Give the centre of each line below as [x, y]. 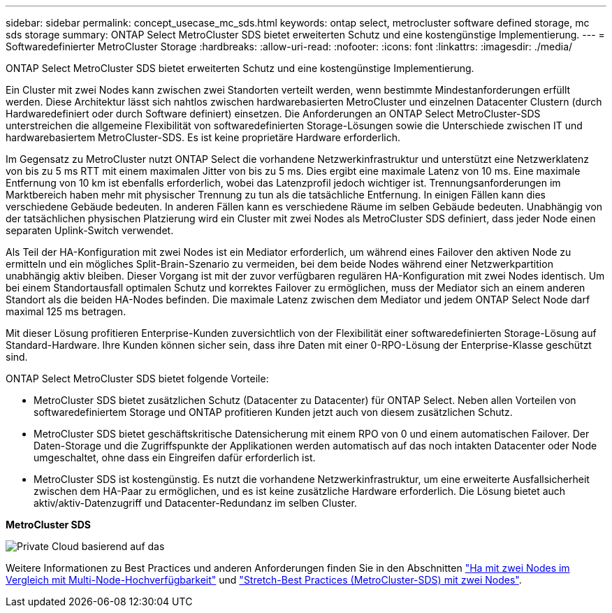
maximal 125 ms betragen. [66, 311]
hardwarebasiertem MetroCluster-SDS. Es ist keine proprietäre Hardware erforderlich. [203, 137]
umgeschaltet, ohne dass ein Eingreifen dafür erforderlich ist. [175, 457]
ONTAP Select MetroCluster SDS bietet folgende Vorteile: [137, 378]
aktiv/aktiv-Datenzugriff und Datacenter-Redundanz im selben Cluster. [195, 503]
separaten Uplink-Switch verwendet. [90, 230]
